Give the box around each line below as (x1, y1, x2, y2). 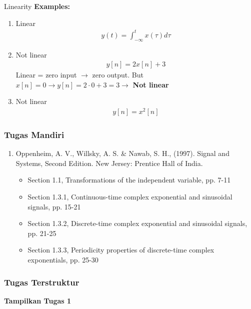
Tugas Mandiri (4, 128, 64, 140)
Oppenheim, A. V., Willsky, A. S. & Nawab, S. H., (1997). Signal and (15, 148, 229, 158)
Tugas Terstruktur (4, 275, 79, 288)
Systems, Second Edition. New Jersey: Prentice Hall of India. (15, 157, 203, 168)
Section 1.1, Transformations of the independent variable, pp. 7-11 (27, 174, 231, 185)
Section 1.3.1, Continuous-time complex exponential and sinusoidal (27, 191, 232, 202)
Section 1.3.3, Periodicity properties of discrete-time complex (27, 244, 214, 255)
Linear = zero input (15, 69, 77, 80)
